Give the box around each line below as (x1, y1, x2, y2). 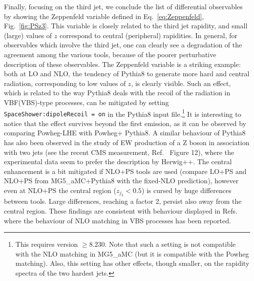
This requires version (15, 239, 78, 249)
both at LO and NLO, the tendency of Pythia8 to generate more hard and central (4, 68, 250, 79)
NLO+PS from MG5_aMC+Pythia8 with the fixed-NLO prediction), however (4, 175, 239, 186)
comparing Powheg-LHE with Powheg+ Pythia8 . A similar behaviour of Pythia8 (4, 128, 246, 138)
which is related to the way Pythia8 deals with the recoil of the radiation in (4, 87, 231, 98)
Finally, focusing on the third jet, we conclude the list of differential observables (4, 1, 243, 11)
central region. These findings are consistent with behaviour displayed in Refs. (4, 206, 237, 216)
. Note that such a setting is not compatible (105, 239, 236, 249)
